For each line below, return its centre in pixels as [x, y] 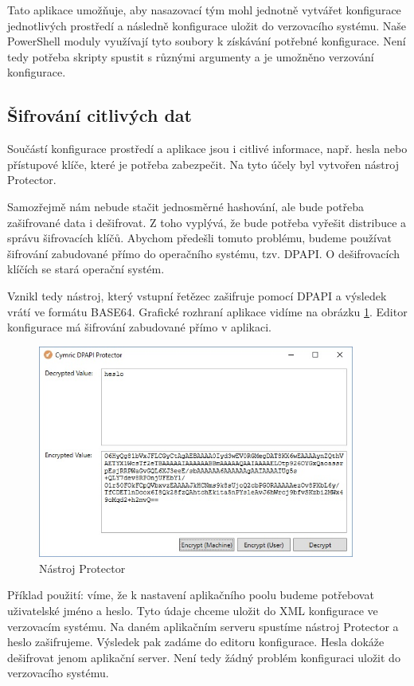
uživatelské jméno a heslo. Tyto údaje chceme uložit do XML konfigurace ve [193, 611]
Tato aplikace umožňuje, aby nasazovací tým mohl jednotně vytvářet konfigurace [204, 10]
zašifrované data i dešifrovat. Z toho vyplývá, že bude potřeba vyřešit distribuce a [207, 222]
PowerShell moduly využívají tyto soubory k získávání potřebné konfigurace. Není [207, 41]
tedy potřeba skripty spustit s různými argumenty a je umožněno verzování [191, 56]
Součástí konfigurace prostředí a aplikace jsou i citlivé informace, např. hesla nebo [207, 149]
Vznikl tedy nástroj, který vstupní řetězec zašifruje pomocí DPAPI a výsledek [197, 295]
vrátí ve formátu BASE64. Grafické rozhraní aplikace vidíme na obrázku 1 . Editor [207, 311]
